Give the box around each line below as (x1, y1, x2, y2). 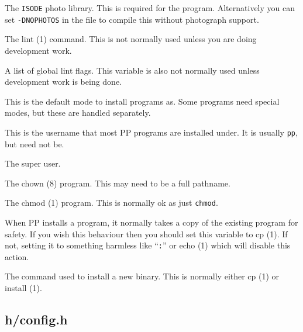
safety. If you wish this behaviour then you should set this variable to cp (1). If (5, 227, 288, 240)
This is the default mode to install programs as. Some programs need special (5, 95, 280, 107)
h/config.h (5, 310, 68, 328)
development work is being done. (5, 75, 122, 88)
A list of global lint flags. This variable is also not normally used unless (5, 64, 260, 76)
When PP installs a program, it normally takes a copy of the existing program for (5, 216, 298, 228)
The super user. (5, 157, 61, 170)
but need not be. (5, 137, 64, 150)
